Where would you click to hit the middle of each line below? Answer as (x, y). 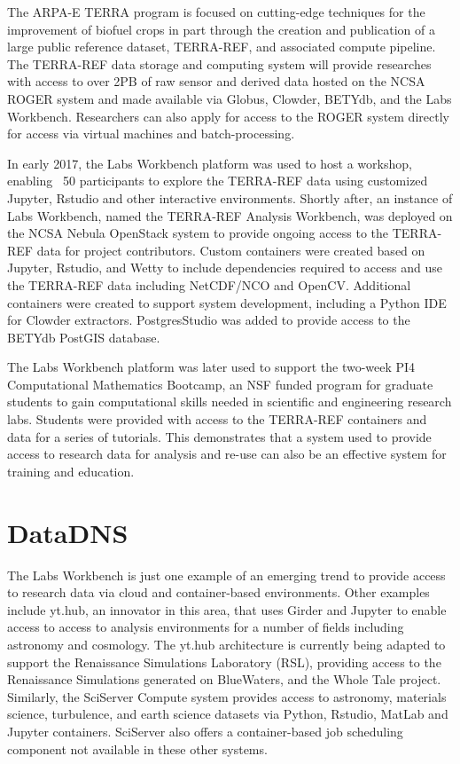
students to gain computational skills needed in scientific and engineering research (230, 402)
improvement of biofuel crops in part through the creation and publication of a (221, 29)
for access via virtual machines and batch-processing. (151, 134)
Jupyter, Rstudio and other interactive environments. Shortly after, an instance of (230, 197)
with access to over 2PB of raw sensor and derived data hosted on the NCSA (216, 81)
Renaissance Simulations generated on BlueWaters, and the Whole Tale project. (224, 679)
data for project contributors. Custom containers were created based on (231, 250)
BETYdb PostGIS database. (84, 337)
